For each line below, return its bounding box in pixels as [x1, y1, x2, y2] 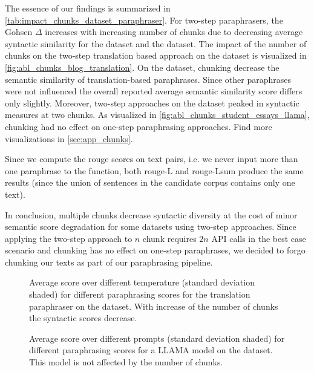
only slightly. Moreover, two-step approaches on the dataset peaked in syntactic [5, 96, 299, 109]
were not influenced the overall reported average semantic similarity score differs [5, 85, 303, 97]
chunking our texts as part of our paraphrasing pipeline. [5, 255, 213, 268]
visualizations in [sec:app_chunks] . [5, 132, 133, 145]
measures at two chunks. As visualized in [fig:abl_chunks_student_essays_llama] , [5, 108, 310, 121]
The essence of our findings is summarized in [5, 2, 171, 14]
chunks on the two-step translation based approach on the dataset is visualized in [5, 49, 307, 62]
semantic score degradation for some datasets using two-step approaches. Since [5, 220, 296, 233]
